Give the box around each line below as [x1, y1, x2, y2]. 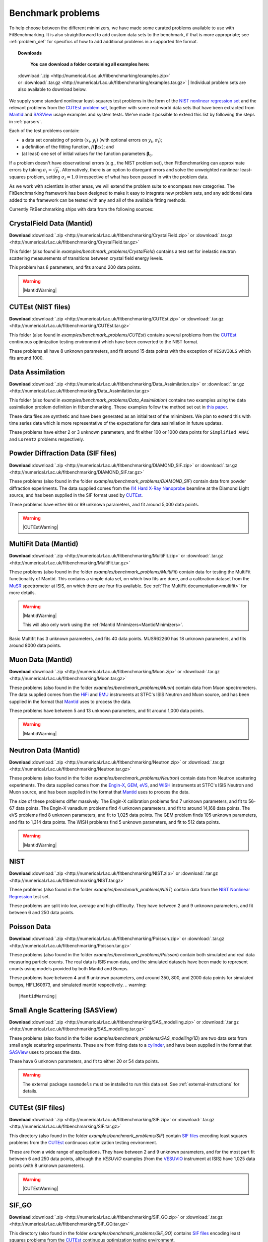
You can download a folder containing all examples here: [30, 61, 150, 67]
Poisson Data [9, 923, 51, 931]
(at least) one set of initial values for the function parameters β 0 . [21, 151, 153, 158]
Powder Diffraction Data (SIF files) [9, 449, 117, 458]
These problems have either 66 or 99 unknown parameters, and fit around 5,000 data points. [9, 501, 200, 507]
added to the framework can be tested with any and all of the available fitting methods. [9, 197, 187, 203]
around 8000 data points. [9, 642, 62, 648]
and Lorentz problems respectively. [9, 436, 84, 442]
